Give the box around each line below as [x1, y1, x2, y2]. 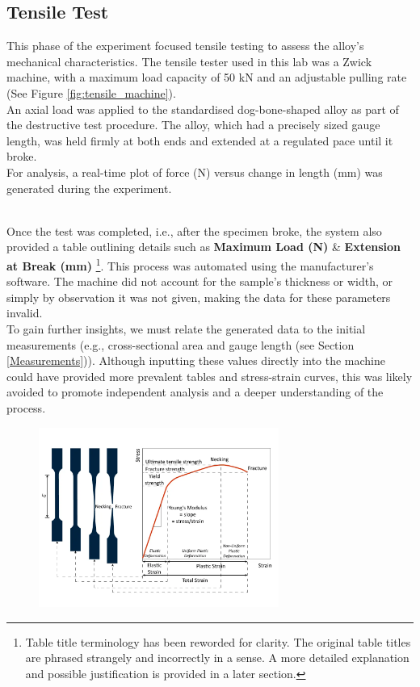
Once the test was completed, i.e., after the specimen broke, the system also [6, 222, 382, 239]
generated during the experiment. [6, 179, 172, 196]
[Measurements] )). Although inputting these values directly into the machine [6, 352, 386, 369]
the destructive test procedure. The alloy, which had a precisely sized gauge [6, 116, 380, 133]
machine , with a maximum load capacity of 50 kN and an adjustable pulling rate [6, 69, 407, 86]
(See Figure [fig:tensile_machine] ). [6, 84, 176, 101]
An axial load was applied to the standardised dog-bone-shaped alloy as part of [6, 100, 399, 117]
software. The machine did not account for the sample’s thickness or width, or [6, 273, 393, 290]
